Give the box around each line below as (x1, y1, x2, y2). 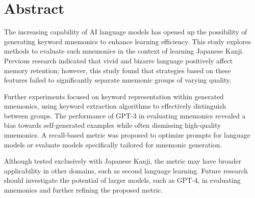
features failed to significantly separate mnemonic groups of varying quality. (4, 75, 231, 85)
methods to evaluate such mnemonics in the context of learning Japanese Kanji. (4, 46, 244, 56)
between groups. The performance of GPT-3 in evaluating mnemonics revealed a (4, 110, 246, 120)
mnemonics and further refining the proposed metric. (4, 185, 163, 195)
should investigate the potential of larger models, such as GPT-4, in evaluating (4, 175, 241, 185)
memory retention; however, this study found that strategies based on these (4, 65, 231, 75)
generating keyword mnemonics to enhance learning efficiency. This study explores (4, 36, 251, 46)
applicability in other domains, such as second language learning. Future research (4, 165, 248, 175)
